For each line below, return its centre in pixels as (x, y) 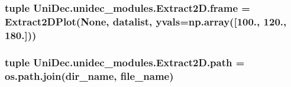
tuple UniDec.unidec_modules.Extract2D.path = (125, 62)
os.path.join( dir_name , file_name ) (89, 75)
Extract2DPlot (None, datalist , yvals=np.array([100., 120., (146, 21)
